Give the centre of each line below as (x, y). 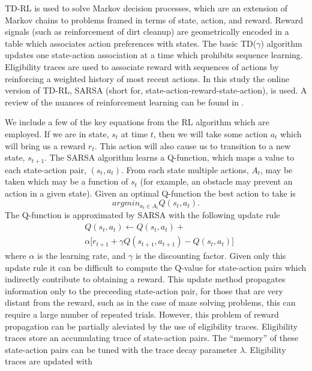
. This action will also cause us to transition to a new (192, 145)
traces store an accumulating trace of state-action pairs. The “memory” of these (151, 338)
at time (134, 133)
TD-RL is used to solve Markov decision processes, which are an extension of (146, 8)
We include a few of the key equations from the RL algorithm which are (137, 122)
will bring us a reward (45, 145)
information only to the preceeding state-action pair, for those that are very (144, 290)
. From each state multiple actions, (185, 169)
